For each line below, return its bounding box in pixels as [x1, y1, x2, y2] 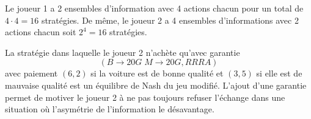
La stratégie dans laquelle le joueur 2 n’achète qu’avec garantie [5, 46, 240, 58]
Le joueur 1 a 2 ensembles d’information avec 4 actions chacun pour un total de [5, 2, 304, 14]
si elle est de [256, 67, 302, 80]
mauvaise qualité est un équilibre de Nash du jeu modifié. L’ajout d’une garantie [5, 78, 307, 91]
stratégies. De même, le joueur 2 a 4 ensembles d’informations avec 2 [41, 13, 299, 26]
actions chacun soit [5, 25, 76, 38]
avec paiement [5, 67, 58, 80]
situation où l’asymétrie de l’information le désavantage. [5, 103, 214, 115]
